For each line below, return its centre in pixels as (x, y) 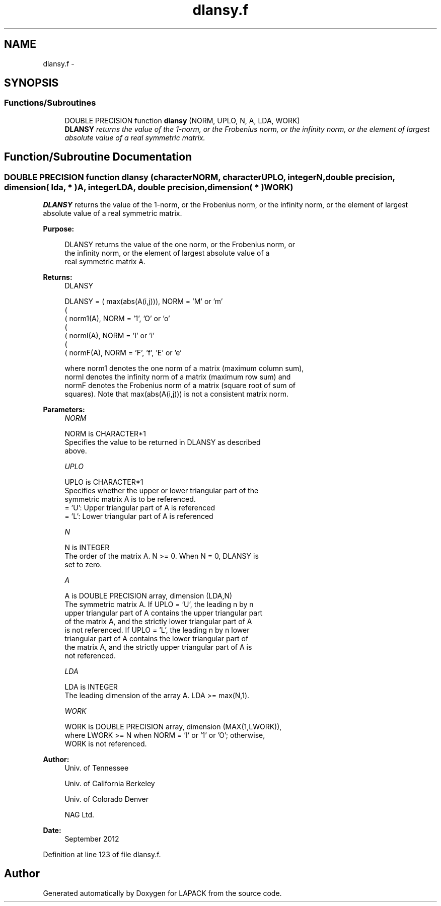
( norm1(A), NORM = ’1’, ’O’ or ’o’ (117, 319)
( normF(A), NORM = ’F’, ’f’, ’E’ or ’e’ (123, 353)
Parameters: (64, 410)
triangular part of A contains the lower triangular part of (157, 639)
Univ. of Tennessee (97, 768)
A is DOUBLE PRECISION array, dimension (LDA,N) (149, 596)
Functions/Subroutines (50, 103)
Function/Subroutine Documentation (98, 157)
